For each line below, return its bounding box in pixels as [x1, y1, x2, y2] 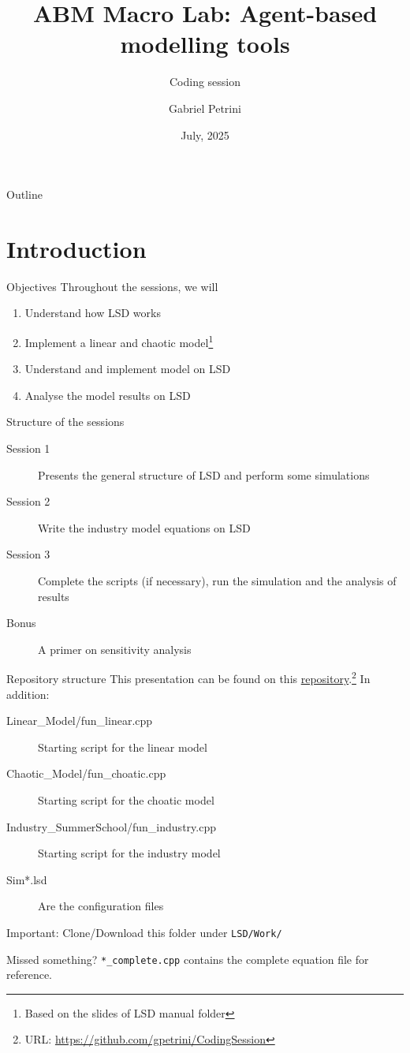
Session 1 [6, 440, 50, 457]
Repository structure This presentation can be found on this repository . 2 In [6, 668, 371, 687]
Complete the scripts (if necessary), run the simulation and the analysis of [38, 573, 397, 588]
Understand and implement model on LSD [24, 360, 231, 377]
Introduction [6, 232, 147, 264]
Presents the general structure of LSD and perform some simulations [38, 466, 370, 483]
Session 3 [6, 546, 50, 562]
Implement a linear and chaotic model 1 [24, 332, 214, 350]
